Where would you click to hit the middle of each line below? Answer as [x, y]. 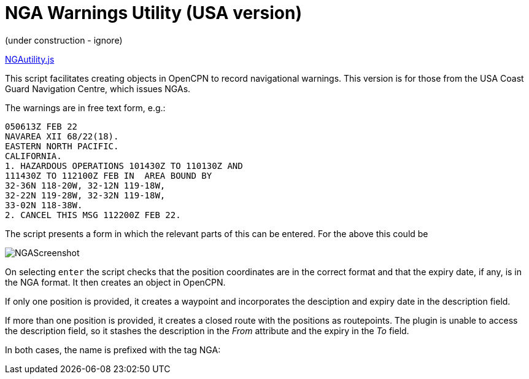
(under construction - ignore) [64, 40]
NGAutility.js [30, 59]
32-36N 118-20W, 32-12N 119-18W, [85, 185]
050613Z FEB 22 [41, 126]
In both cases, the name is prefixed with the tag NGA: [113, 350]
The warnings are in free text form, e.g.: [85, 107]
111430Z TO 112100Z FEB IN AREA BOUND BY [109, 175]
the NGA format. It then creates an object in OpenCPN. [115, 282]
